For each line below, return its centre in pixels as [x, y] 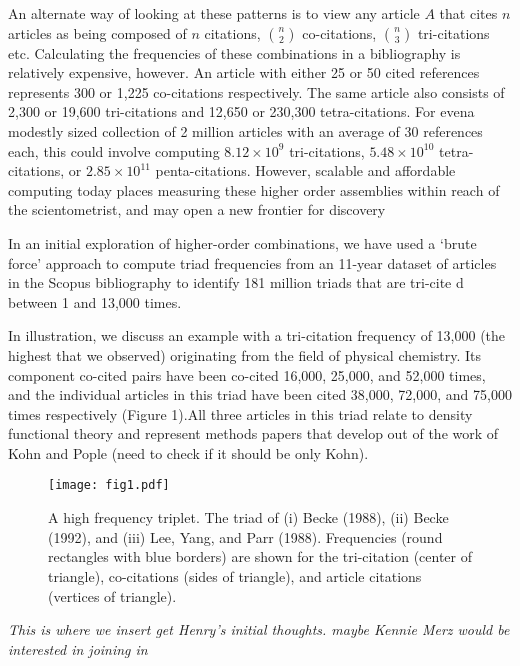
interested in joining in [78, 648]
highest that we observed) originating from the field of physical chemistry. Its [245, 354]
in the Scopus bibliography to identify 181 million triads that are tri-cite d [236, 282]
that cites [468, 13]
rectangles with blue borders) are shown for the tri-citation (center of [260, 556]
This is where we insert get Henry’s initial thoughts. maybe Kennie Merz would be [259, 629]
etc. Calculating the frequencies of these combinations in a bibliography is [234, 52]
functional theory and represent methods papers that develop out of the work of [253, 433]
